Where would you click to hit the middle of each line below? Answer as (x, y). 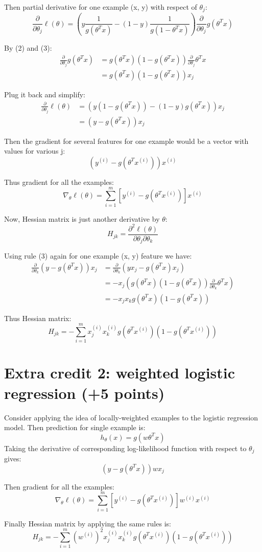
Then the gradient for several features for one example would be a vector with (126, 141)
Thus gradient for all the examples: (59, 182)
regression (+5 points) (85, 392)
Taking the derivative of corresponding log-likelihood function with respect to (125, 448)
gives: (13, 459)
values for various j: (35, 151)
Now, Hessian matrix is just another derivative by (82, 218)
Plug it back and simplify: (45, 94)
